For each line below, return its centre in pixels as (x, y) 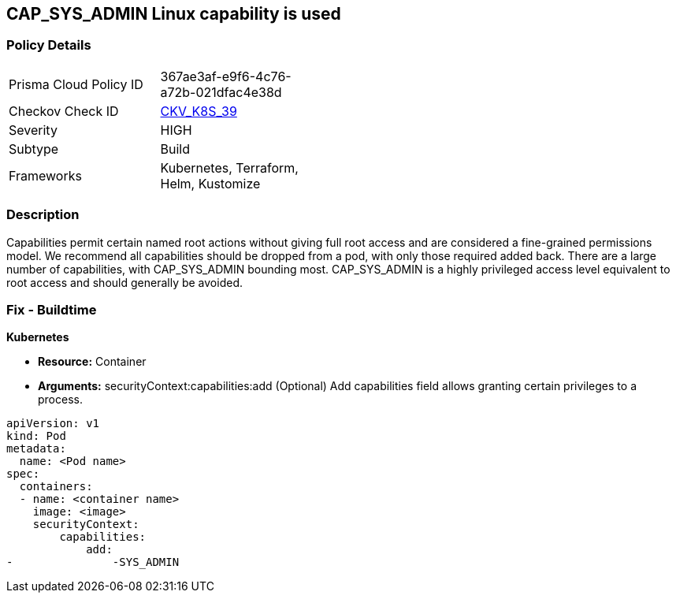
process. (60, 400)
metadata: (36, 449)
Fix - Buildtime (52, 309)
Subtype (34, 149)
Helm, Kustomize (210, 183)
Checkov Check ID (64, 111)
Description (43, 215)
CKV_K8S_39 (199, 111)
